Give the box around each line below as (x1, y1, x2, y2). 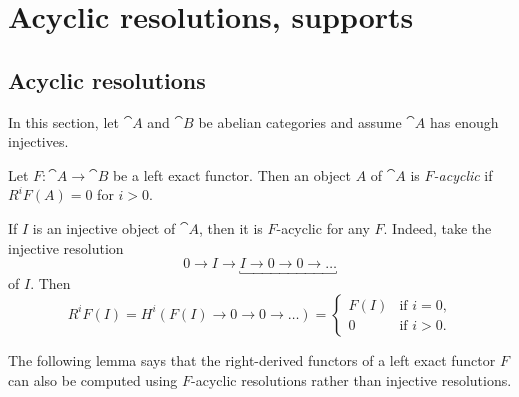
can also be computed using (8, 369, 178, 390)
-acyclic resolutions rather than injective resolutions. (191, 369, 512, 390)
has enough (430, 111, 499, 132)
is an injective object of (32, 217, 176, 238)
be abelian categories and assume (198, 111, 402, 132)
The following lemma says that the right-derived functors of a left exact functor (8, 349, 496, 370)
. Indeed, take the (383, 217, 492, 238)
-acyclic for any (276, 217, 370, 238)
